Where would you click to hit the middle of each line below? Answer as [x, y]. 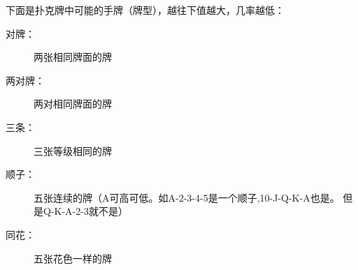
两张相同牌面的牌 [73, 57]
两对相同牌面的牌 [73, 104]
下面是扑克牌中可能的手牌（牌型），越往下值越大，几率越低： [145, 10]
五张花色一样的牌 [73, 258]
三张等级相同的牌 [73, 150]
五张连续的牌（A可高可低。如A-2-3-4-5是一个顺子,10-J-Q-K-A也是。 [187, 197]
